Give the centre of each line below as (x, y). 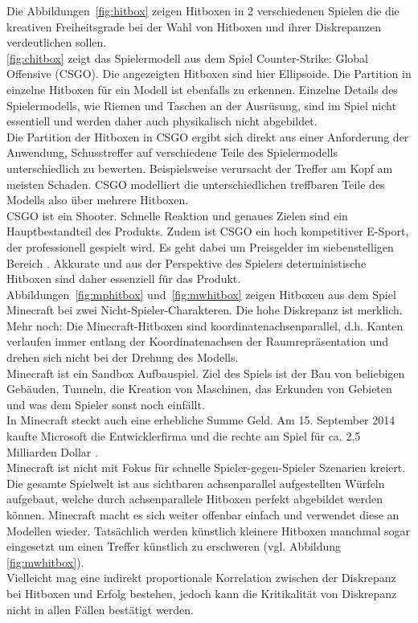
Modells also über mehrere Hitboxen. (98, 200)
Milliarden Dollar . (52, 451)
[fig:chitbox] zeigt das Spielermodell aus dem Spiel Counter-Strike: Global (187, 57)
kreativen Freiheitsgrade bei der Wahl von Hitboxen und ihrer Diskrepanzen (194, 26)
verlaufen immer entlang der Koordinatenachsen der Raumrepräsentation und (198, 341)
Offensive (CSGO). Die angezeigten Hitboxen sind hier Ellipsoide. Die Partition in (209, 74)
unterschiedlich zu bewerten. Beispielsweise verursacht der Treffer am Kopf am (200, 168)
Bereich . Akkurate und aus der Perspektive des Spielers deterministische (186, 262)
